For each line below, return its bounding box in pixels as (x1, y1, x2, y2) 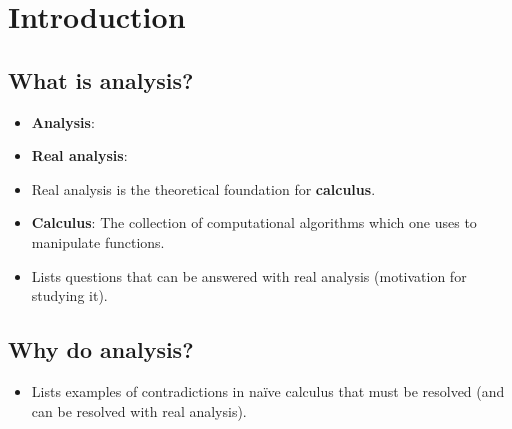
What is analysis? (8, 64, 194, 95)
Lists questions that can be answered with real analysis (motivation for (31, 265, 467, 286)
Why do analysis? (8, 334, 194, 365)
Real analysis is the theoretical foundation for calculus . (31, 178, 376, 199)
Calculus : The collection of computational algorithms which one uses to (31, 212, 477, 233)
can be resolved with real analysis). (31, 400, 247, 421)
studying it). (31, 285, 108, 306)
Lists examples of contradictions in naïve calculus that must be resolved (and (31, 380, 505, 401)
